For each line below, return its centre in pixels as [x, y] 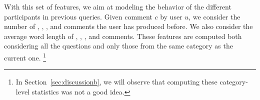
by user [171, 16]
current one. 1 [25, 56]
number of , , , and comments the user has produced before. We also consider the [128, 26]
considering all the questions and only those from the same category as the [118, 46]
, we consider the [214, 16]
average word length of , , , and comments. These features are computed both [123, 36]
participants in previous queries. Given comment [78, 16]
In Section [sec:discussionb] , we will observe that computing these [116, 82]
